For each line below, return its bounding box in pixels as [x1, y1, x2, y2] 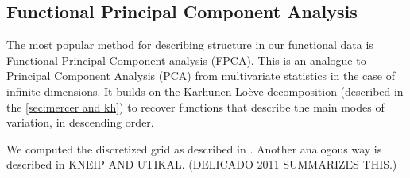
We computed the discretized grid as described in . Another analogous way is [6, 140, 382, 157]
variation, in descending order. [6, 114, 154, 131]
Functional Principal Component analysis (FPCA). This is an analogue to [6, 51, 366, 68]
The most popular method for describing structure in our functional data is [6, 36, 373, 53]
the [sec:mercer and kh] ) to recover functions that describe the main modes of [6, 98, 385, 115]
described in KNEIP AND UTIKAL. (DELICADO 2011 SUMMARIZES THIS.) [6, 156, 397, 172]
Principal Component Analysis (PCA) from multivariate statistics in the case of [6, 67, 396, 84]
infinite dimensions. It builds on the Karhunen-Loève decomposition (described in [6, 82, 404, 99]
